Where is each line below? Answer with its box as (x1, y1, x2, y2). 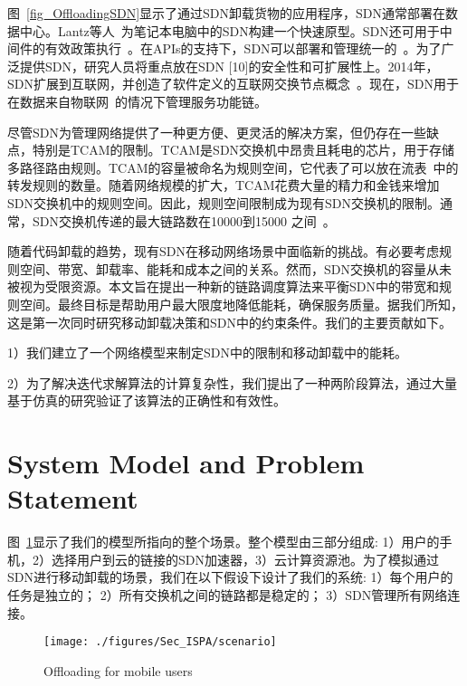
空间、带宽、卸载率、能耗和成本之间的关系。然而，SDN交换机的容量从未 (19, 259, 452, 278)
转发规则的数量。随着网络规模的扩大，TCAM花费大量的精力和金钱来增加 (7, 176, 440, 195)
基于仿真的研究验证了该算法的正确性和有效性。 (7, 391, 286, 410)
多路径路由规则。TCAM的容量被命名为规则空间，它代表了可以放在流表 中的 (7, 157, 459, 176)
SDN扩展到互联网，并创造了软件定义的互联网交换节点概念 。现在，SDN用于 (7, 74, 459, 93)
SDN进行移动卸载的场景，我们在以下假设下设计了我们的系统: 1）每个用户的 (7, 567, 453, 586)
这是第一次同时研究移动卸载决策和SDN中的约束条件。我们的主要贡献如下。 (7, 312, 452, 331)
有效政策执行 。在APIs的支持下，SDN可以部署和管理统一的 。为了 (44, 39, 442, 58)
